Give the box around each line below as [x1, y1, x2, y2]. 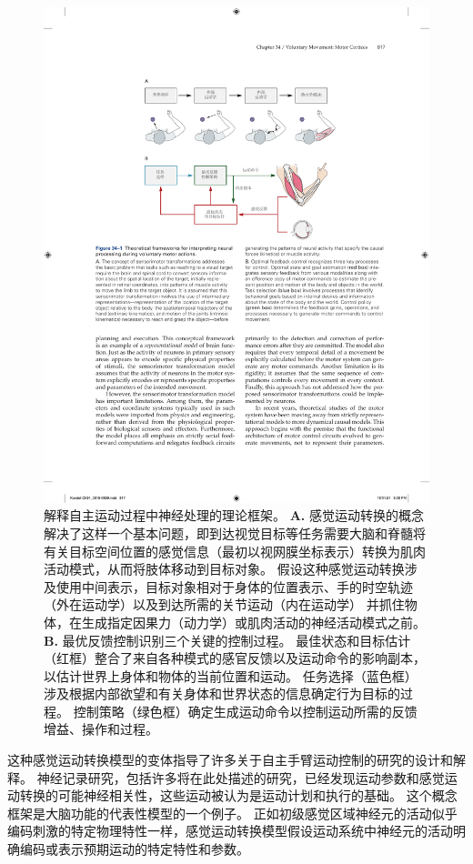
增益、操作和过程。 [44, 719, 158, 738]
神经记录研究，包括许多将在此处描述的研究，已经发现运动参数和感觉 [36, 768, 445, 787]
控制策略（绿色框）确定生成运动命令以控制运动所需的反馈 [73, 701, 418, 720]
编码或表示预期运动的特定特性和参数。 [19, 839, 249, 859]
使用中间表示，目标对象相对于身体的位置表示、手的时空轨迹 [55, 577, 413, 596]
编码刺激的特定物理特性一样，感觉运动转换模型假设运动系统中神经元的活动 [7, 821, 453, 840]
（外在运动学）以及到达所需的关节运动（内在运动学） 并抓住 [44, 595, 405, 614]
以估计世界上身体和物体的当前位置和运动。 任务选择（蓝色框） [44, 666, 418, 685]
